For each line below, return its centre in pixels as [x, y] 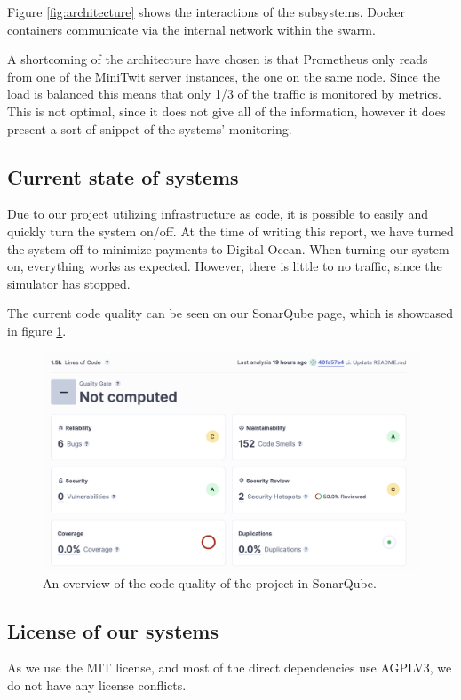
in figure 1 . [37, 330]
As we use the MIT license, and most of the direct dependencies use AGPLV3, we [230, 668]
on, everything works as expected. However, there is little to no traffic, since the [225, 266]
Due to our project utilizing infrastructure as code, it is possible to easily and [218, 214]
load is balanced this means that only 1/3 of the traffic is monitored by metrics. [224, 94]
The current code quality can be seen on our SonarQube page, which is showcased [230, 313]
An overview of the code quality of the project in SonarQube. [210, 582]
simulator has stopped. [69, 283]
